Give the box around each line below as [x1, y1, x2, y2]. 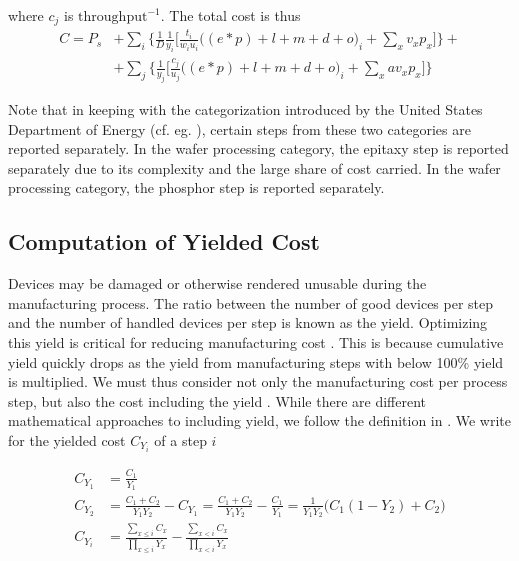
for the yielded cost [8, 429, 126, 450]
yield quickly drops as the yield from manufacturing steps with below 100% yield [8, 351, 504, 372]
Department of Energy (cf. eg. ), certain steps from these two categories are [8, 118, 471, 139]
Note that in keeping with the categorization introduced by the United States [8, 98, 483, 119]
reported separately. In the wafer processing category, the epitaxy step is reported [8, 138, 509, 159]
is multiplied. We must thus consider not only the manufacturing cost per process [8, 371, 508, 392]
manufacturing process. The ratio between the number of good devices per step [8, 292, 494, 313]
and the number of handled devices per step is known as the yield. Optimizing [8, 312, 488, 333]
